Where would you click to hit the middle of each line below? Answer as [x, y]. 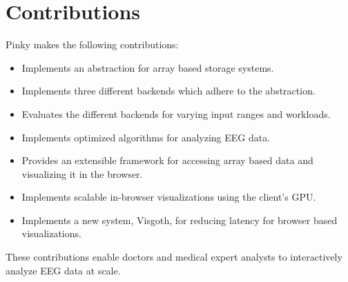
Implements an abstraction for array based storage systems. [148, 67]
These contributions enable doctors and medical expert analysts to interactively [174, 257]
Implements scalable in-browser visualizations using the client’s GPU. [169, 197]
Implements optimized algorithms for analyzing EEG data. [146, 137]
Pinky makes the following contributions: [92, 44]
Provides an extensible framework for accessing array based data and [167, 160]
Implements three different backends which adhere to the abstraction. [168, 91]
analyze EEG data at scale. [63, 270]
